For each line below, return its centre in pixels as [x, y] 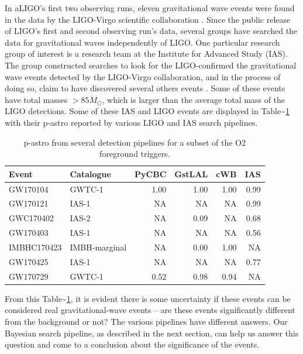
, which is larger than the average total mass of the [194, 99]
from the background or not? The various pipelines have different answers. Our [146, 321]
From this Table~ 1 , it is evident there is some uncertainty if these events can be [148, 298]
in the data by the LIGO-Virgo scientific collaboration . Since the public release [148, 19]
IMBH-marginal [98, 247]
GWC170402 [32, 218]
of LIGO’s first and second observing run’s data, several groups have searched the [151, 31]
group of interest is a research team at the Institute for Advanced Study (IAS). [146, 54]
